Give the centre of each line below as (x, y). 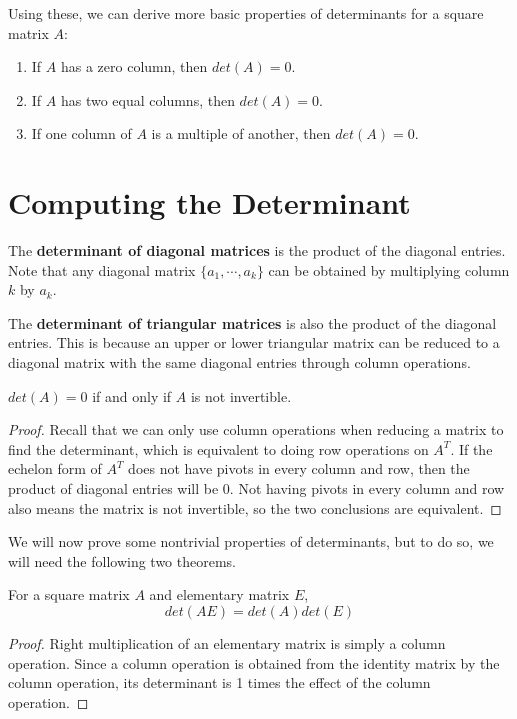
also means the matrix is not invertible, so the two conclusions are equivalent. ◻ (255, 507)
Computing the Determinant (209, 202)
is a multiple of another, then (241, 133)
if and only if (132, 395)
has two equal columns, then (147, 99)
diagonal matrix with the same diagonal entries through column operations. (239, 362)
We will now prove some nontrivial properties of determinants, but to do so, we (251, 541)
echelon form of (55, 468)
